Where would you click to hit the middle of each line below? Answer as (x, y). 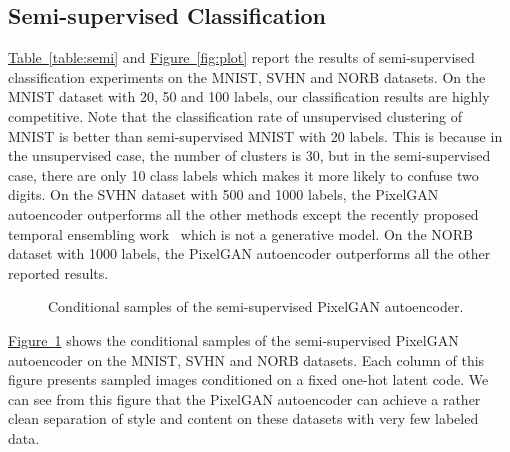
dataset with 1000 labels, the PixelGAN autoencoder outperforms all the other (249, 253)
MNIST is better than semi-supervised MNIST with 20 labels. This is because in (255, 135)
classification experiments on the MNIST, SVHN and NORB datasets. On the (247, 76)
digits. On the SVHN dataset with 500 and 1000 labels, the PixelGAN (223, 194)
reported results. (58, 272)
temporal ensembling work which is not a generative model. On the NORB (240, 233)
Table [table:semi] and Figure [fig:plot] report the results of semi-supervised (241, 57)
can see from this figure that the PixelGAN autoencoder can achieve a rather (244, 398)
